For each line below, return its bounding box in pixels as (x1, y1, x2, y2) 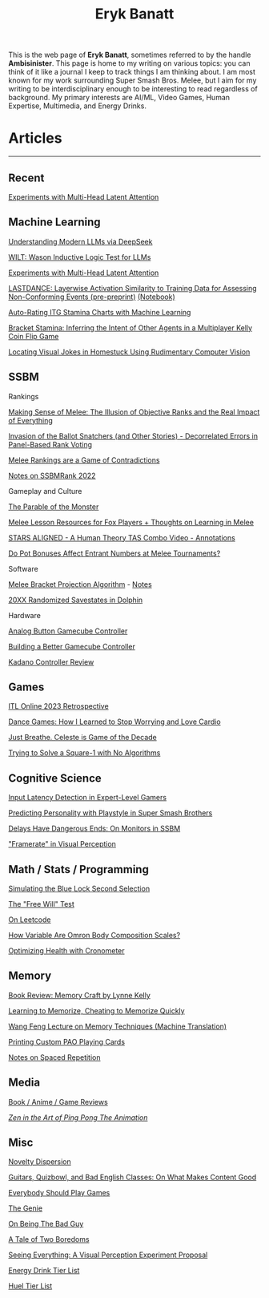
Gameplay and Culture (8, 486, 82, 495)
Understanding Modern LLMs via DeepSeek (8, 237, 153, 246)
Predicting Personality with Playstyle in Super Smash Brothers (8, 808, 213, 818)
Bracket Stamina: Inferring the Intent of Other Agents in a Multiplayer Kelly (8, 322, 253, 333)
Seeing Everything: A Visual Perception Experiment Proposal (8, 1250, 208, 1260)
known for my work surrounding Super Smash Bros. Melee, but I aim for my (8, 75, 257, 85)
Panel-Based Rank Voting (8, 439, 93, 449)
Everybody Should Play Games (8, 1188, 110, 1198)
